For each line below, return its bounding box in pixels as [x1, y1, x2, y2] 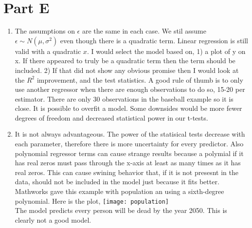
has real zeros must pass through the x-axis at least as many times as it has [15, 158, 241, 168]
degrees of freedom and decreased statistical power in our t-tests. [15, 112, 208, 123]
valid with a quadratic [15, 46, 81, 56]
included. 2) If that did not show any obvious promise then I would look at [15, 65, 239, 75]
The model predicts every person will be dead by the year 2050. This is [15, 205, 227, 215]
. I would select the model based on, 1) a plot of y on [87, 46, 246, 56]
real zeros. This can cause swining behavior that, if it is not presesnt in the [15, 167, 238, 177]
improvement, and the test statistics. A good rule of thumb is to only [36, 74, 243, 85]
